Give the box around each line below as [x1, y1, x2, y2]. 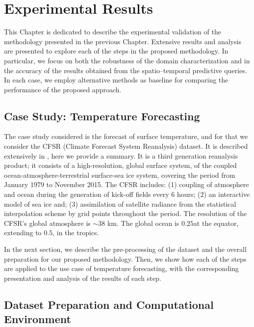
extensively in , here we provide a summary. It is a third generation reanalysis [4, 150, 238, 161]
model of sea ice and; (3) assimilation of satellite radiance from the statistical [4, 198, 236, 209]
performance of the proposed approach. [4, 84, 122, 94]
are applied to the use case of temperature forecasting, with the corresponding [4, 263, 239, 273]
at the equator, [193, 218, 239, 228]
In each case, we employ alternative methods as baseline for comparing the [4, 75, 229, 85]
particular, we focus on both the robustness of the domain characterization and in [4, 55, 250, 65]
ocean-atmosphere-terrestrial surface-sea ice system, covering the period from [4, 169, 235, 180]
